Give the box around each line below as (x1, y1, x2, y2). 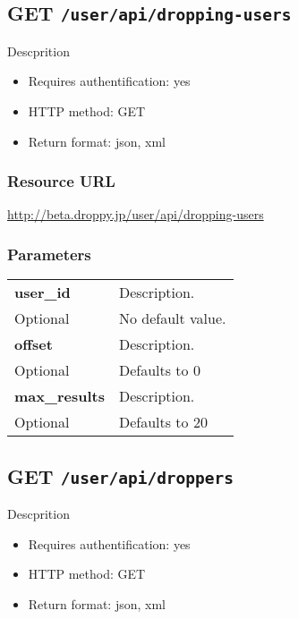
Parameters (7, 242, 91, 265)
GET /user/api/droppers (7, 462, 234, 489)
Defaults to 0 (118, 360, 200, 381)
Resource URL (7, 170, 115, 192)
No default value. (118, 308, 226, 329)
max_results (14, 386, 105, 407)
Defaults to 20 (118, 411, 208, 433)
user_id (14, 282, 71, 303)
